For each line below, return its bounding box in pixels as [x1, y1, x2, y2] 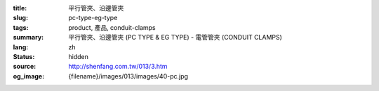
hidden [68, 52, 89, 60]
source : [13, 63, 36, 71]
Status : [13, 52, 35, 60]
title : [13, 4, 27, 12]
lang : [13, 42, 29, 51]
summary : [13, 33, 44, 42]
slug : [13, 14, 28, 22]
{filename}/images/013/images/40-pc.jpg [68, 72, 189, 80]
